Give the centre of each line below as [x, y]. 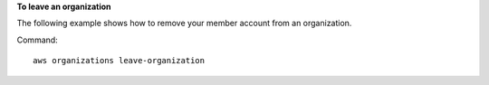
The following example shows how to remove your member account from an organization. [184, 24]
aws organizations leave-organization [119, 61]
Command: [37, 40]
